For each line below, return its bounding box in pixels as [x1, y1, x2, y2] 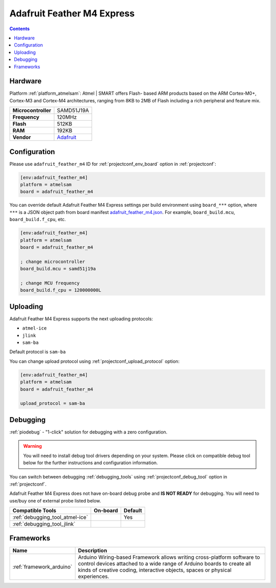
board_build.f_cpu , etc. [9, 216, 66, 223]
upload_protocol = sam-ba [20, 401, 85, 406]
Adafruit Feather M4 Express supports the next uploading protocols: [9, 315, 153, 322]
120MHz [57, 114, 77, 121]
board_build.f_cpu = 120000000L [20, 287, 102, 293]
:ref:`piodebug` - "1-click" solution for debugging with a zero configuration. [9, 429, 168, 435]
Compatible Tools [12, 507, 56, 514]
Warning [23, 443, 42, 449]
